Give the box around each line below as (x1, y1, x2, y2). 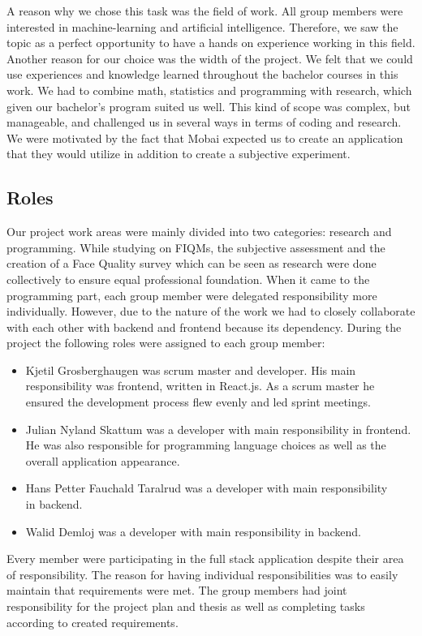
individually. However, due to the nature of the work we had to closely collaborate (6, 303, 416, 320)
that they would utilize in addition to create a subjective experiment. (6, 145, 351, 162)
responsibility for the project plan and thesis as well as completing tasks (6, 598, 365, 615)
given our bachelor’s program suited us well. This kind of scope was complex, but (6, 97, 411, 114)
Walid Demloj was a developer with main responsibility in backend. (25, 522, 361, 539)
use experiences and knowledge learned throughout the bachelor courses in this (6, 66, 398, 83)
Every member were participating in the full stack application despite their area (6, 550, 404, 567)
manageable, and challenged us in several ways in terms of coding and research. (6, 114, 402, 131)
